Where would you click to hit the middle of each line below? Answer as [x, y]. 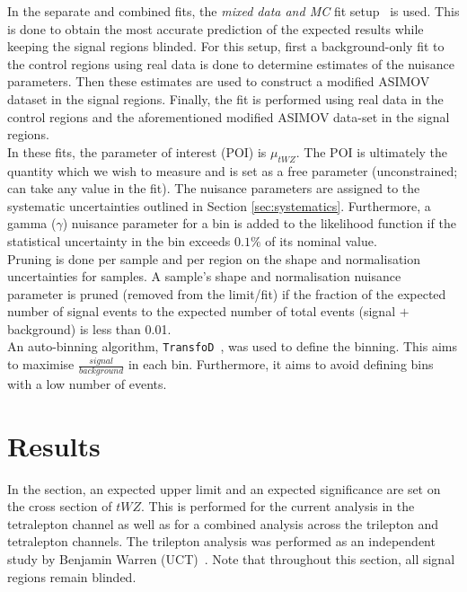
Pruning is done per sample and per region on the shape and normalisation [214, 258]
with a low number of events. [87, 383]
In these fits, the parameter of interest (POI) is [137, 151]
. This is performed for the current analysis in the [278, 506]
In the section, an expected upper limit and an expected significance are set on [224, 488]
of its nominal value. [321, 240]
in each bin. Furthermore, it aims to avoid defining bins [281, 364]
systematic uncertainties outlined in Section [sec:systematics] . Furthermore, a [219, 205]
